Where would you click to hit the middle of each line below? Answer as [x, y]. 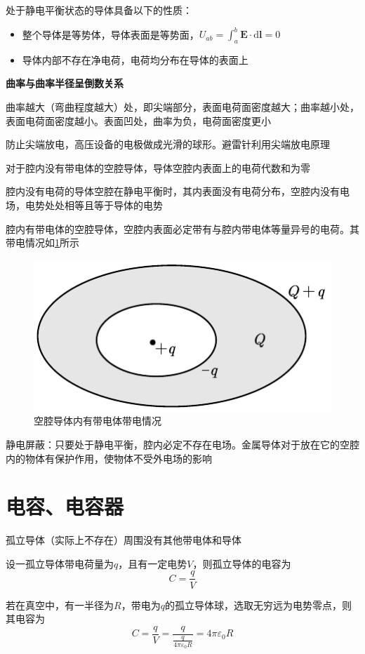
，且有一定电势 [153, 563]
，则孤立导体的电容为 [242, 563]
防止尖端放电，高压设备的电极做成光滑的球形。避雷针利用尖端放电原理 [168, 144]
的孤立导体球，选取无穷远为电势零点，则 [258, 605]
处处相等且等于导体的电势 [104, 205]
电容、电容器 [65, 506]
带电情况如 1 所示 [42, 242]
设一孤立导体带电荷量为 [60, 563]
